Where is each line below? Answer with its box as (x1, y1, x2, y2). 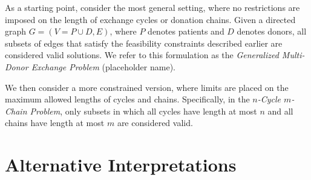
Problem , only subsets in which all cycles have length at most (30, 104, 257, 117)
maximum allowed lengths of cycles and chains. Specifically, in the (5, 93, 250, 105)
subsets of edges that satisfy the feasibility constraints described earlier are (5, 36, 283, 49)
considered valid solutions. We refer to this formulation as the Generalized (5, 48, 279, 61)
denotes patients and (148, 25, 224, 38)
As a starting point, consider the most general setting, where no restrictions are (5, 1, 300, 13)
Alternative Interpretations (5, 152, 237, 177)
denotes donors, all (237, 25, 307, 38)
